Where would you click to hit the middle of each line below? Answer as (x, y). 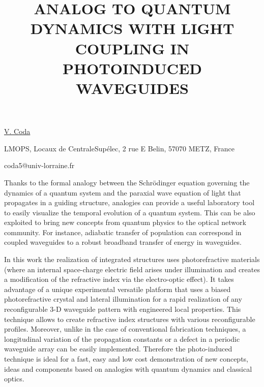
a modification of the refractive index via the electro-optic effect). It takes (119, 279)
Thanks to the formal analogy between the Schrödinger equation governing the (127, 182)
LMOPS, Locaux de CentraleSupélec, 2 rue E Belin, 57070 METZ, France (119, 148)
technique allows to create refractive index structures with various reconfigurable (130, 319)
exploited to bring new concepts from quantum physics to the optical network (125, 222)
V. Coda (17, 131)
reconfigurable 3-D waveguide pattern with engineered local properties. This (123, 309)
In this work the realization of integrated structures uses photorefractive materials (132, 259)
